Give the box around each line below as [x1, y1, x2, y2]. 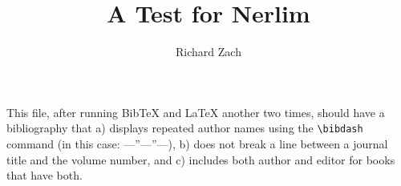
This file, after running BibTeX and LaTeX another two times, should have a [6, 103, 385, 120]
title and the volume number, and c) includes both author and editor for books [6, 151, 395, 168]
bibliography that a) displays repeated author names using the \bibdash [6, 119, 363, 136]
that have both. [6, 167, 83, 184]
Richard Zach [176, 43, 241, 60]
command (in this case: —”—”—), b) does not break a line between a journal [6, 135, 388, 152]
